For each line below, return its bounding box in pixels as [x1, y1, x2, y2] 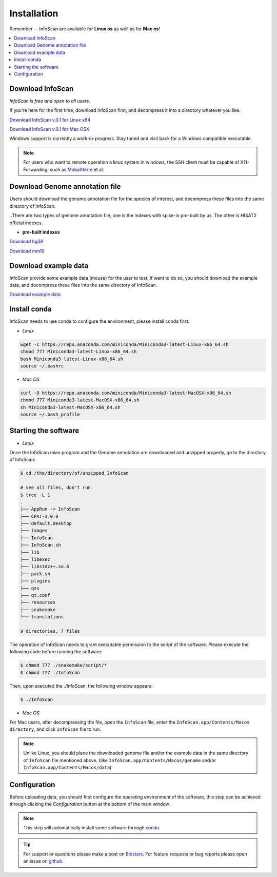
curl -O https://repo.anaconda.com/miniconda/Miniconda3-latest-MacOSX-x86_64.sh [20, 390, 232, 396]
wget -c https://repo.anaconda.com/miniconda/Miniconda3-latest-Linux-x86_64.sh [20, 341, 229, 347]
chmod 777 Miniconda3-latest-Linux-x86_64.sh [20, 349, 137, 355]
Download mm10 [9, 248, 45, 254]
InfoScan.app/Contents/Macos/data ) [23, 764, 112, 770]
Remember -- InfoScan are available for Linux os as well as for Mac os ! [9, 26, 161, 32]
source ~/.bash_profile [20, 412, 81, 418]
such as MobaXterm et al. [49, 166, 105, 172]
